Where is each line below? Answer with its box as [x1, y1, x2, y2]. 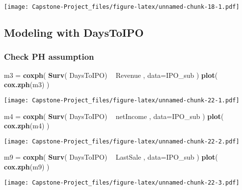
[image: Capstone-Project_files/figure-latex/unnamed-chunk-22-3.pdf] [4, 179, 240, 186]
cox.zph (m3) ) [4, 79, 50, 90]
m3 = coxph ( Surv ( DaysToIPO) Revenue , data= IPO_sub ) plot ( [4, 70, 218, 80]
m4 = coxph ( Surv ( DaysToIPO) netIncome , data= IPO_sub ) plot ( [4, 111, 224, 121]
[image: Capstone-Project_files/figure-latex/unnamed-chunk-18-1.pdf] [4, 3, 240, 10]
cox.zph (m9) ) [4, 161, 50, 171]
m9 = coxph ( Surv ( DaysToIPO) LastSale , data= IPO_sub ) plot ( [4, 152, 218, 162]
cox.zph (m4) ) [4, 120, 50, 131]
